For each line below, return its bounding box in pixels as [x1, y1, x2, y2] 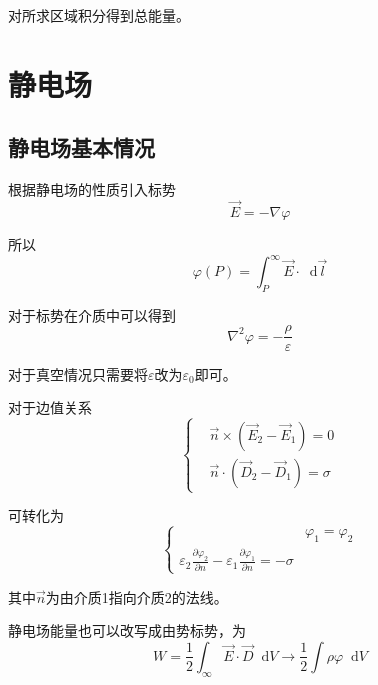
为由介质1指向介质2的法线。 [45, 586, 228, 607]
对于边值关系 [8, 397, 92, 418]
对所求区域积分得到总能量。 [8, 5, 190, 25]
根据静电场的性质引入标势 [8, 179, 176, 200]
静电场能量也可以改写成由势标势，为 [8, 620, 246, 641]
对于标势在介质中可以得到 [8, 304, 176, 325]
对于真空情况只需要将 [8, 363, 148, 384]
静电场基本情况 [8, 132, 155, 163]
